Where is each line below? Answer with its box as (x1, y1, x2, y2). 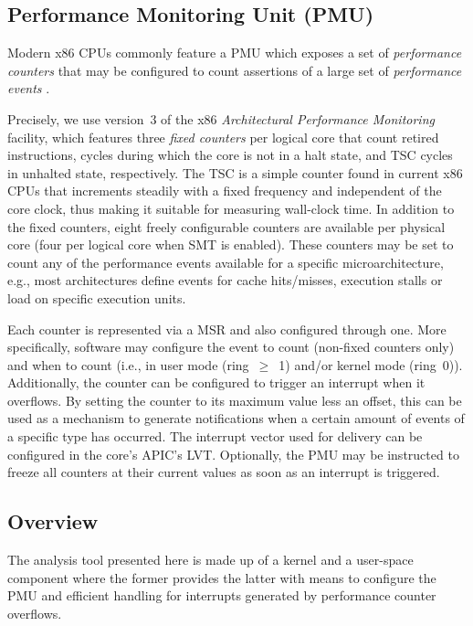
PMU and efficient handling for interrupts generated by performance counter (7, 586, 436, 605)
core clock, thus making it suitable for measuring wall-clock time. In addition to (7, 198, 455, 218)
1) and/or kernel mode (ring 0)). (279, 355, 463, 374)
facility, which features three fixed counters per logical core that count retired (7, 127, 439, 146)
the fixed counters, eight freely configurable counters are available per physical (7, 217, 446, 236)
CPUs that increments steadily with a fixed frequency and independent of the (7, 181, 442, 200)
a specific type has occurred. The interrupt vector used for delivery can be (7, 427, 423, 446)
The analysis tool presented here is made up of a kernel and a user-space (7, 550, 414, 569)
